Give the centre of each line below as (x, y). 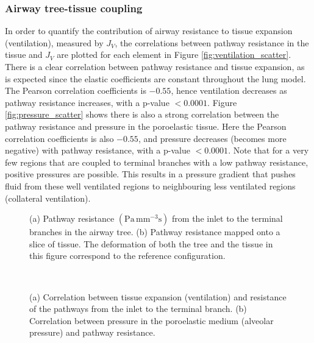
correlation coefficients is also (59, 138)
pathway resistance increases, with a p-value (87, 102)
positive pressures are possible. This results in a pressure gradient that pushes (150, 174)
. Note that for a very (269, 150)
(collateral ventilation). (48, 198)
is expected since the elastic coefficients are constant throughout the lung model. (155, 78)
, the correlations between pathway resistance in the (212, 42)
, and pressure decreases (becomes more (212, 138)
